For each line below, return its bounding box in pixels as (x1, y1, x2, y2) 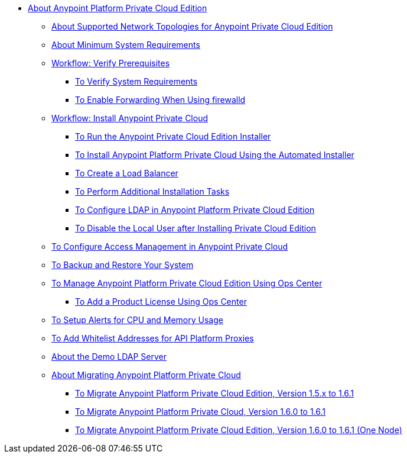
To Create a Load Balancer (75, 168, 178, 178)
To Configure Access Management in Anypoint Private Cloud (51, 241, 288, 251)
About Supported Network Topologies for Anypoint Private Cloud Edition (51, 21, 333, 31)
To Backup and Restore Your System (51, 260, 194, 270)
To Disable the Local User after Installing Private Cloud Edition (75, 223, 316, 233)
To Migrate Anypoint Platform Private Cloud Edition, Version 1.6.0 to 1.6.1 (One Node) (75, 425, 402, 435)
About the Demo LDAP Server (51, 351, 167, 362)
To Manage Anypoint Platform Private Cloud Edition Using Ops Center (51, 278, 323, 288)
